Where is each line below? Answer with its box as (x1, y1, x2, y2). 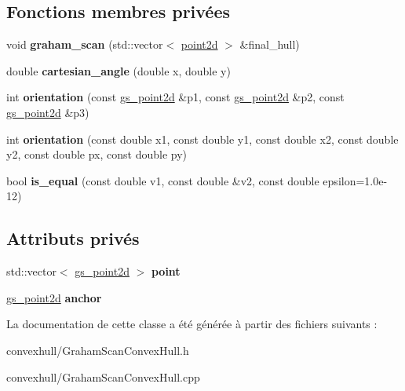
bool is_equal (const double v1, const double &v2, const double (6, 172, 319, 188)
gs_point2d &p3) (6, 104, 89, 120)
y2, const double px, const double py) (6, 146, 188, 163)
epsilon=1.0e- (323, 172, 388, 188)
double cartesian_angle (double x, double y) (6, 62, 231, 79)
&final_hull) (239, 36, 300, 53)
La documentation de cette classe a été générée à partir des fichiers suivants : (6, 316, 378, 332)
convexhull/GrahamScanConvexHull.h (6, 342, 189, 358)
